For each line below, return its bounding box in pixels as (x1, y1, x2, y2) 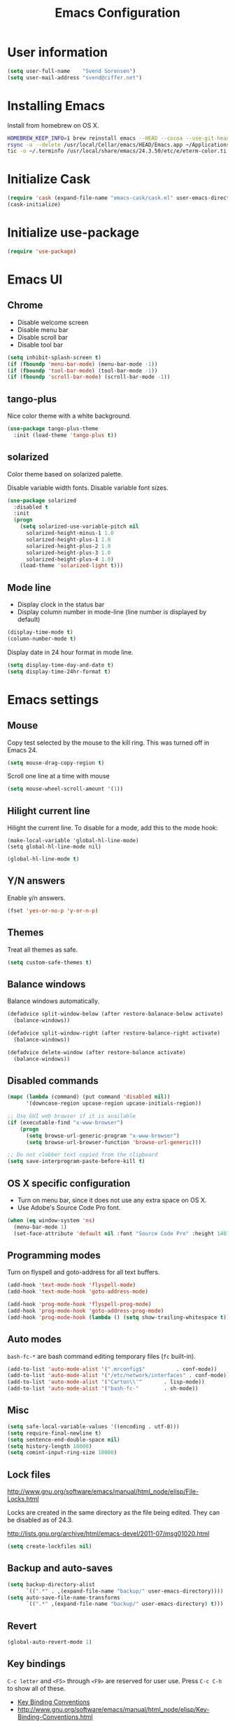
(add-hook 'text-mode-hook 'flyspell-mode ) (7, 1282, 136, 1289)
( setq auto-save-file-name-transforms (7, 1594, 120, 1601)
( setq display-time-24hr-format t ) (7, 668, 111, 675)
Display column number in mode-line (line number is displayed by (17, 608, 207, 616)
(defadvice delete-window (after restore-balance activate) (7, 1049, 187, 1056)
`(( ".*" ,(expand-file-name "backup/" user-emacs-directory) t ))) (25, 1600, 224, 1608)
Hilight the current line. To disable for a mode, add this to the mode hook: (7, 823, 218, 832)
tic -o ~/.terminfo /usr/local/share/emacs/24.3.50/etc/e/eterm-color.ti (7, 147, 227, 155)
